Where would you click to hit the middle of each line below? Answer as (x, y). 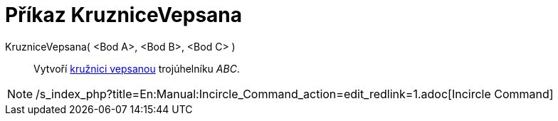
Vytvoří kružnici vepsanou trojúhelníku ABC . (137, 68)
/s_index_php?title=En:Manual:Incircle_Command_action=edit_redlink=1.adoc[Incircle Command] (295, 94)
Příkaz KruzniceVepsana (124, 15)
